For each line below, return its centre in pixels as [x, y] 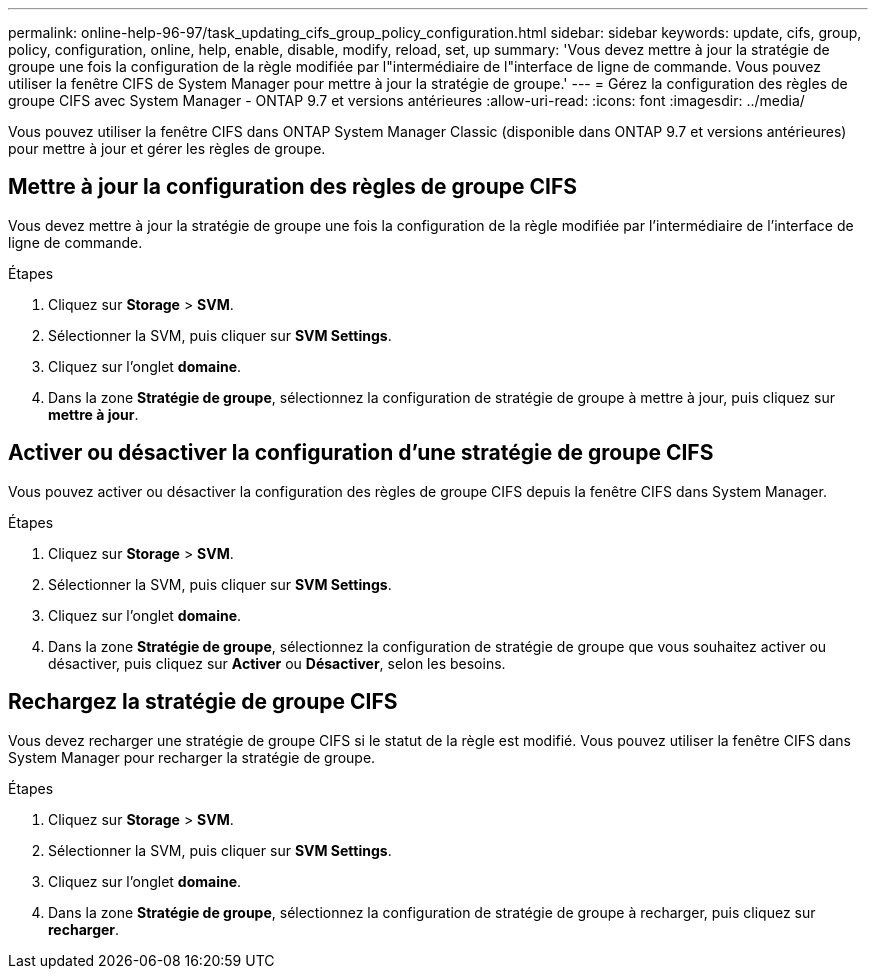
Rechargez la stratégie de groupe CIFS [203, 702]
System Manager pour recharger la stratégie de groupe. [192, 757]
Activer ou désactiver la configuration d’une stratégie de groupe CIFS [361, 453]
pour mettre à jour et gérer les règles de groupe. [167, 148]
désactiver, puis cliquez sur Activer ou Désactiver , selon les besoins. [277, 663]
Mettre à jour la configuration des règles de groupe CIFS [293, 187]
